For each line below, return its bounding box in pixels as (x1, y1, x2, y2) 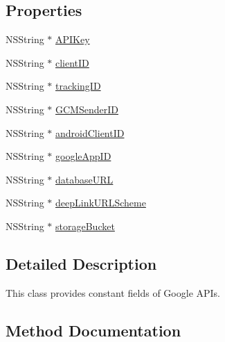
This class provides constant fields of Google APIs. (6, 285, 221, 300)
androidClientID (55, 125, 125, 140)
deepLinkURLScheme (55, 195, 146, 210)
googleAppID (55, 149, 111, 163)
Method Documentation (6, 319, 181, 341)
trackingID (55, 79, 101, 93)
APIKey (55, 32, 90, 47)
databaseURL (55, 172, 114, 186)
